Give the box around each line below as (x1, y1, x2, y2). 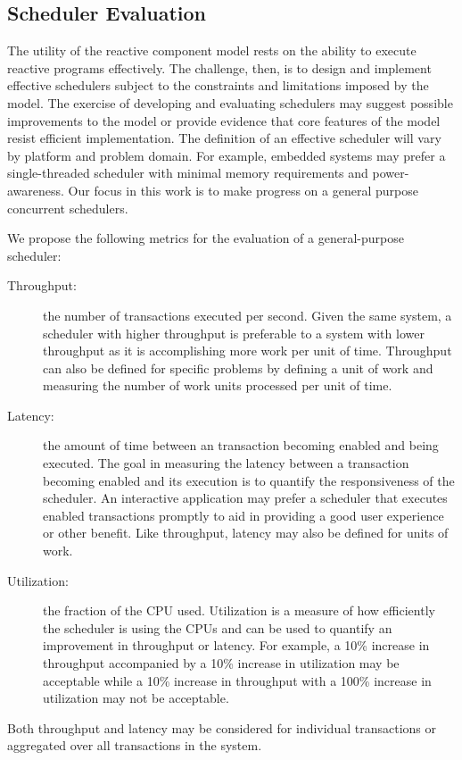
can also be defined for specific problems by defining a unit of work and (43, 358, 433, 377)
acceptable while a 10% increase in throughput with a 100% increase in (43, 671, 432, 689)
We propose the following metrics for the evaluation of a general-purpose (7, 229, 404, 247)
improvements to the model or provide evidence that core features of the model (7, 111, 441, 129)
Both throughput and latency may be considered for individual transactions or (7, 718, 436, 737)
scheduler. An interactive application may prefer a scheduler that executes (43, 489, 448, 507)
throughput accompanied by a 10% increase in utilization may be (43, 654, 400, 672)
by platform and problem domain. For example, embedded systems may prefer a (7, 146, 446, 164)
